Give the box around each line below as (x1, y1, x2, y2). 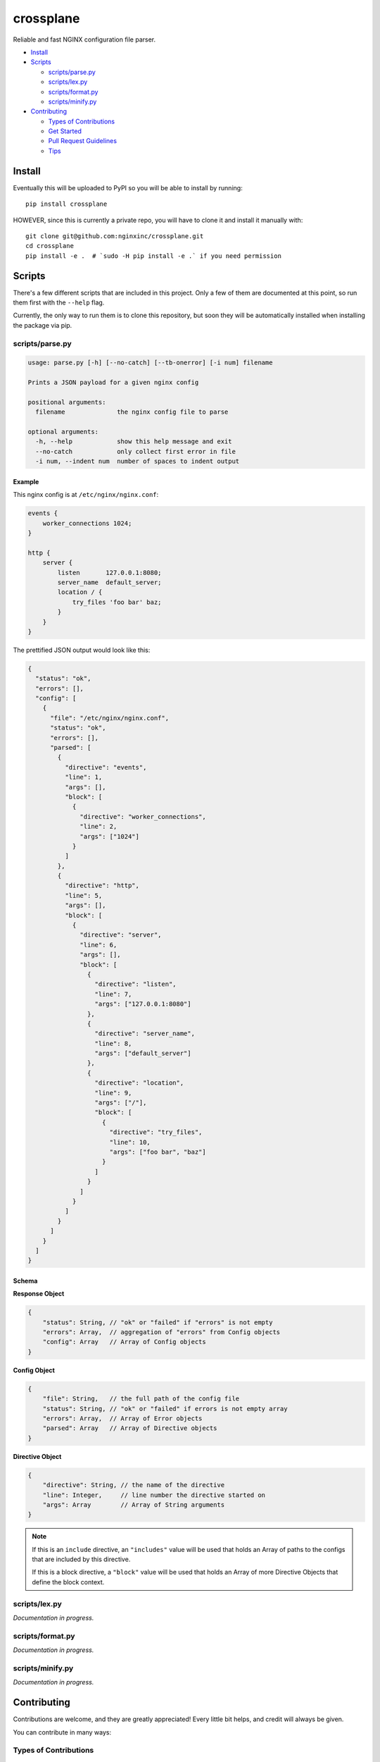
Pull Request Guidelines (48, 137, 118, 145)
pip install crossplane (25, 200, 108, 208)
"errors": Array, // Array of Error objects (42, 1414, 203, 1422)
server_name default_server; (57, 578, 162, 586)
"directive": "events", (64, 763, 147, 771)
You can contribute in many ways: (13, 1727, 112, 1737)
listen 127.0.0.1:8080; (57, 568, 162, 577)
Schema (13, 1276, 38, 1285)
